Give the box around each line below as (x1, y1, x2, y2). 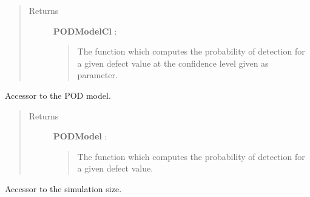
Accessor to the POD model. (5, 88, 111, 101)
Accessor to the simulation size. (5, 182, 122, 195)
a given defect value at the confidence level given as (77, 56, 269, 69)
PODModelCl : (53, 24, 117, 37)
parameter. (77, 68, 118, 81)
